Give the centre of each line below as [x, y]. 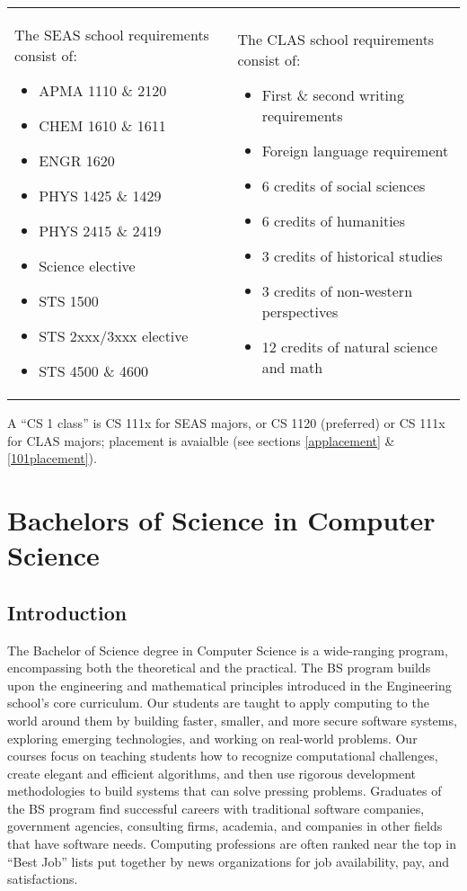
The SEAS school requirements [112, 35]
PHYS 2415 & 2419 [100, 231]
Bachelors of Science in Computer [221, 519]
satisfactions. [43, 879]
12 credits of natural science [350, 346]
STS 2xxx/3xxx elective [114, 336]
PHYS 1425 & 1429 [100, 196]
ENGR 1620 [77, 160]
